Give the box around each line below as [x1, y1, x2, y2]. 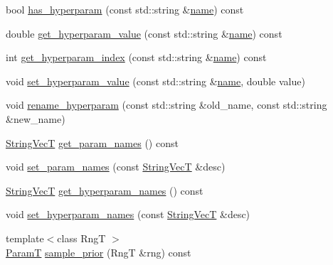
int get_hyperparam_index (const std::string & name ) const [6, 50, 267, 65]
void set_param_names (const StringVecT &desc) [6, 159, 226, 174]
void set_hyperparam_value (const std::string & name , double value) [6, 73, 305, 88]
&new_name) [6, 111, 65, 126]
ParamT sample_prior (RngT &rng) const [6, 244, 191, 259]
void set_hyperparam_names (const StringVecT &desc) [6, 207, 250, 222]
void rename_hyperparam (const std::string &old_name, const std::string [6, 97, 327, 112]
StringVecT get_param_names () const [6, 135, 179, 150]
